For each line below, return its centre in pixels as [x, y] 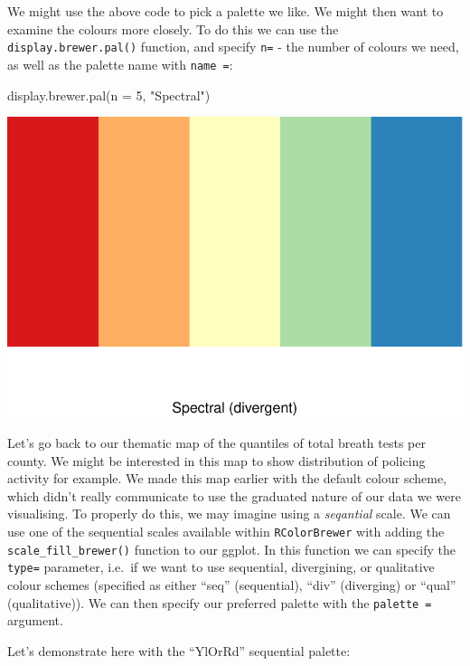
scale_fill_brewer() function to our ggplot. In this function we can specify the [231, 549]
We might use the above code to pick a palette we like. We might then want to [226, 11]
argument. [35, 620]
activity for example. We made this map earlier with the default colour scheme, [227, 478]
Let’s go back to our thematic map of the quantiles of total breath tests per [216, 443]
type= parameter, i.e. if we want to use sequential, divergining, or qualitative [221, 567]
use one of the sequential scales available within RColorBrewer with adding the [226, 532]
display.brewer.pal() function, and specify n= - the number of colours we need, [233, 47]
